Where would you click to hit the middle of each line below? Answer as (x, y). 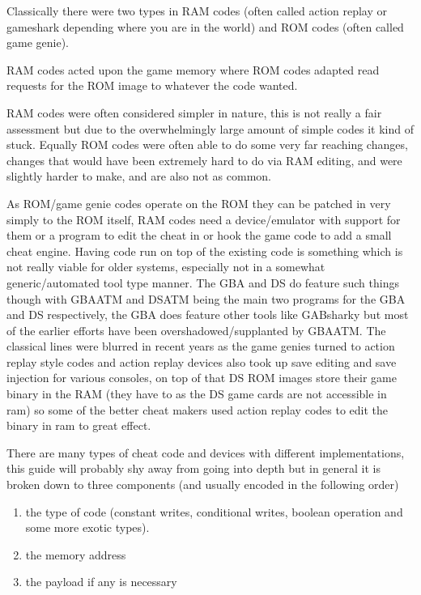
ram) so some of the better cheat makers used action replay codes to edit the (198, 409)
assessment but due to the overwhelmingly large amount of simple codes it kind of (210, 128)
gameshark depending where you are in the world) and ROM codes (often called (205, 26)
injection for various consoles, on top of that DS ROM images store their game (202, 378)
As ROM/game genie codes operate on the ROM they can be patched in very (199, 203)
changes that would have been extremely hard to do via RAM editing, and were (204, 160)
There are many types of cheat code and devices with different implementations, (206, 452)
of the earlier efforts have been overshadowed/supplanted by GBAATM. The (196, 330)
